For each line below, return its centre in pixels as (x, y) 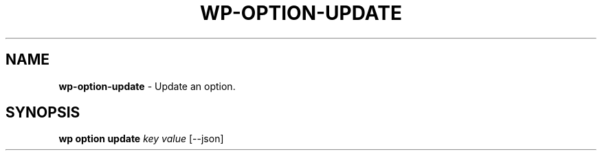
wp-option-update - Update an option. (147, 86)
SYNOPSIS (43, 113)
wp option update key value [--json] (141, 139)
